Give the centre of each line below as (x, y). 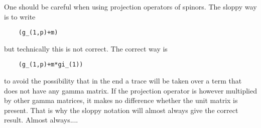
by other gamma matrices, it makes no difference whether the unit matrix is (121, 100)
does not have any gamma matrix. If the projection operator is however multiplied (130, 90)
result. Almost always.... (41, 120)
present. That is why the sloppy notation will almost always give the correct (121, 110)
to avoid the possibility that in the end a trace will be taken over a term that (123, 81)
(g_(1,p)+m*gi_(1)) (51, 65)
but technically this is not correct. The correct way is (86, 48)
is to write (20, 16)
